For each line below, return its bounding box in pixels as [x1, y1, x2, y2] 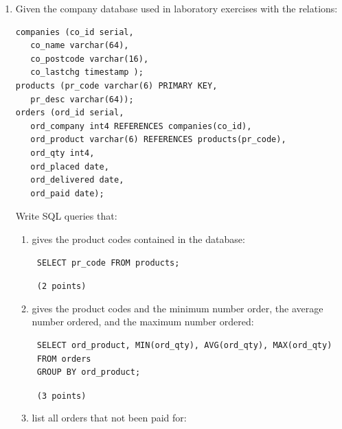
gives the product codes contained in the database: [32, 231, 245, 246]
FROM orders [36, 353, 91, 364]
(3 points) [36, 391, 87, 401]
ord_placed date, [30, 161, 109, 172]
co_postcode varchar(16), [30, 54, 149, 64]
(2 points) [36, 281, 87, 292]
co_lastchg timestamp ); [30, 67, 144, 78]
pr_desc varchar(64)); [30, 94, 134, 104]
